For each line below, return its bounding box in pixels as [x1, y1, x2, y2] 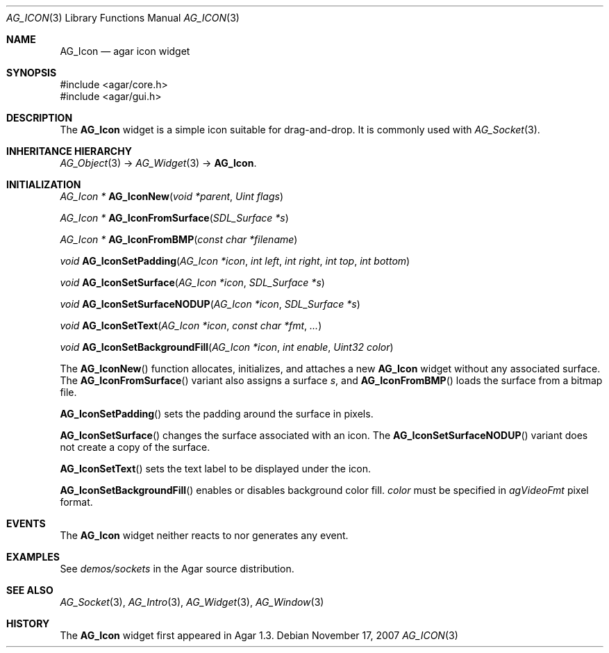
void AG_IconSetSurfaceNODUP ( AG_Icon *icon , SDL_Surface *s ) [60, 298, 360, 310]
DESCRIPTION [6, 112, 73, 124]
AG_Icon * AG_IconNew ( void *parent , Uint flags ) [60, 190, 283, 202]
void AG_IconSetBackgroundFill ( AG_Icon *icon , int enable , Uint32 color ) [60, 341, 394, 353]
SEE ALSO [6, 584, 53, 596]
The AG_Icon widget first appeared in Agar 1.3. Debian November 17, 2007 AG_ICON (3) [60, 629, 458, 641]
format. [60, 496, 93, 508]
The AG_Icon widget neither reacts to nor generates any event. [60, 529, 349, 541]
